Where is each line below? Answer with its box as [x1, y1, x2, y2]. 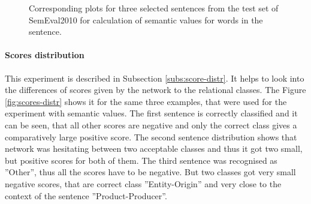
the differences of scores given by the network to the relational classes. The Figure [5, 83, 306, 96]
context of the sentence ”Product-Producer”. [5, 189, 167, 202]
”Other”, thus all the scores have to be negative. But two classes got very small [5, 166, 296, 178]
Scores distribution [5, 49, 84, 61]
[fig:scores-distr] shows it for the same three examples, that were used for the [5, 95, 287, 107]
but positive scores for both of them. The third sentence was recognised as [5, 154, 277, 166]
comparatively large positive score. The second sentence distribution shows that [5, 130, 297, 143]
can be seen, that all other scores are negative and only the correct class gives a [5, 118, 297, 131]
